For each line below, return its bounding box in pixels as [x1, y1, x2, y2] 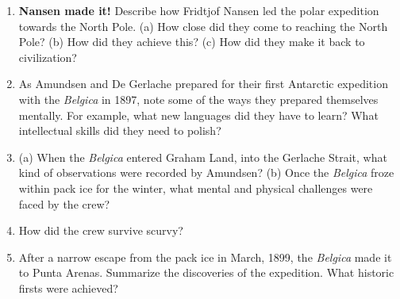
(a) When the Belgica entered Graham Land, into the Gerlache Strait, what [18, 148, 387, 165]
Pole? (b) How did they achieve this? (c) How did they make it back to [18, 33, 365, 50]
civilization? [18, 48, 77, 65]
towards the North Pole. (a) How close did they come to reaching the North [18, 17, 388, 34]
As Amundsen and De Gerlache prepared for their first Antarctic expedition [18, 75, 388, 92]
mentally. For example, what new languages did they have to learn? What [18, 106, 379, 123]
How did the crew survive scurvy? [18, 222, 183, 239]
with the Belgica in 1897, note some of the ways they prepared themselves [18, 90, 379, 107]
